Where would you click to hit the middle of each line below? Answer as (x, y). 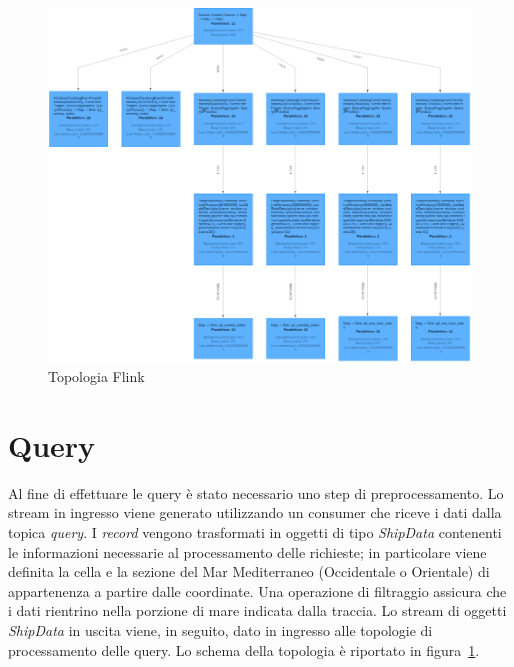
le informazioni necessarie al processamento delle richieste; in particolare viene (247, 551)
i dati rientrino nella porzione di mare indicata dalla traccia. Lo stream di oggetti (257, 610)
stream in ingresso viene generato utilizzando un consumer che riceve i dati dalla (255, 512)
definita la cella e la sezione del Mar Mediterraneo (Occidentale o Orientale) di (249, 571)
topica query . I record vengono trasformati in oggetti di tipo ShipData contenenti (255, 532)
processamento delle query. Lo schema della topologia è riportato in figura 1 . (244, 649)
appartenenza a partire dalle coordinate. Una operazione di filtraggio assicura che (257, 590)
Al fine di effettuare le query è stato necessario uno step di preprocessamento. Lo (256, 492)
